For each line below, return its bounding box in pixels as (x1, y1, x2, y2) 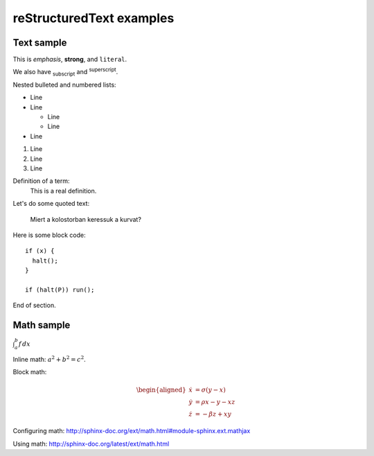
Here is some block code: (12, 231, 86, 239)
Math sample (12, 319, 71, 331)
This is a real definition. (30, 186, 97, 195)
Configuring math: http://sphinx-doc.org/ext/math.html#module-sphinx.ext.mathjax (12, 427, 251, 435)
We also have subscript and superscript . (12, 67, 118, 78)
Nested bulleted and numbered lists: (12, 80, 117, 89)
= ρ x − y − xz (195, 398, 235, 406)
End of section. (12, 301, 56, 310)
